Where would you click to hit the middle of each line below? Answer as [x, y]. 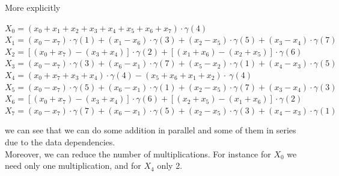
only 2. [170, 165]
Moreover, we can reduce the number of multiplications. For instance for [138, 153]
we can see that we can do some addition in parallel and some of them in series [151, 130]
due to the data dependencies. [60, 141]
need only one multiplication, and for [73, 165]
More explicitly [33, 7]
